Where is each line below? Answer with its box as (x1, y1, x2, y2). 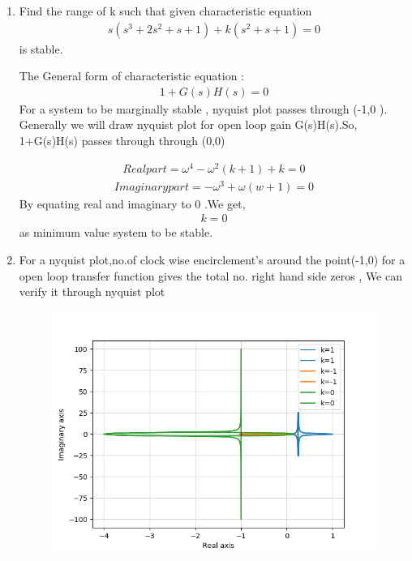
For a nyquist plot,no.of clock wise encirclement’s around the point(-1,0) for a (19, 251, 406, 268)
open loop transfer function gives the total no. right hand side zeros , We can (19, 267, 403, 284)
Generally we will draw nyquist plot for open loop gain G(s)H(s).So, (19, 116, 358, 133)
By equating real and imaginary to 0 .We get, (19, 195, 246, 212)
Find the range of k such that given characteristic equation (19, 2, 312, 19)
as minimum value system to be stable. (19, 224, 213, 241)
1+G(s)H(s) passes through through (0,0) (19, 132, 225, 149)
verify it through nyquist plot (19, 283, 165, 300)
